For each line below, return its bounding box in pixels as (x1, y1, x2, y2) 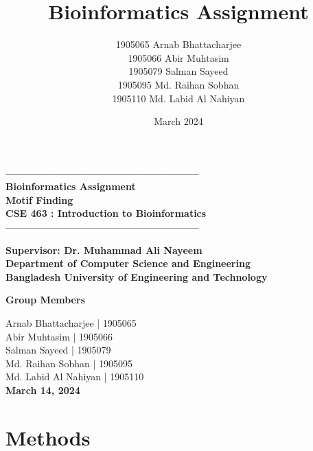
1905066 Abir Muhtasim (128, 50, 229, 65)
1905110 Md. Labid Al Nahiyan (112, 91, 245, 105)
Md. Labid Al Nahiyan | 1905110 (5, 369, 144, 384)
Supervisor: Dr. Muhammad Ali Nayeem (5, 242, 202, 257)
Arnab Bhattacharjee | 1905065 (5, 316, 137, 330)
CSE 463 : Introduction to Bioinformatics (5, 206, 207, 220)
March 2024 (154, 114, 203, 128)
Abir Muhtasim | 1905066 (5, 329, 113, 343)
